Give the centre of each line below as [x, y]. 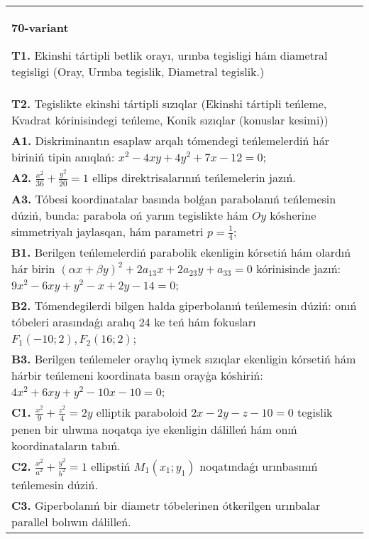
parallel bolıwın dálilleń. [71, 521]
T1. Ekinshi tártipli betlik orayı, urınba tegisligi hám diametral [170, 55]
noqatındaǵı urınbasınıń [259, 466]
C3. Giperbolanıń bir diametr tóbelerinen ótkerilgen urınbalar [166, 505]
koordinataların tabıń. [66, 445]
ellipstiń [111, 466]
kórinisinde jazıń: [299, 269]
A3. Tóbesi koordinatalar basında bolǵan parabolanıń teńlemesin [174, 198]
